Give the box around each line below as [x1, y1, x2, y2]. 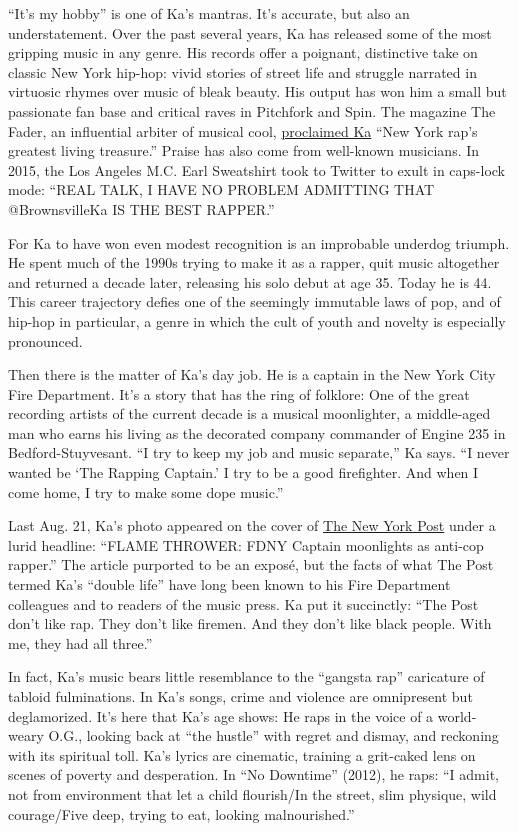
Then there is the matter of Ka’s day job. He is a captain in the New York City [8, 364, 496, 385]
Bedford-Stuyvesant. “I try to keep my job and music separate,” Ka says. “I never [8, 442, 510, 463]
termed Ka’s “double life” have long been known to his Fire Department [8, 574, 451, 595]
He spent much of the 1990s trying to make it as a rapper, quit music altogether [8, 252, 500, 273]
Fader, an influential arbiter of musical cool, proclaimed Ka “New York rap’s [8, 120, 478, 141]
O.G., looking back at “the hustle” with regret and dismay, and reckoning [48, 725, 499, 746]
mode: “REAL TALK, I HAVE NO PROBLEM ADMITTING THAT [8, 179, 435, 200]
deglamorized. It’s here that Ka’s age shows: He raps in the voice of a [8, 705, 434, 726]
